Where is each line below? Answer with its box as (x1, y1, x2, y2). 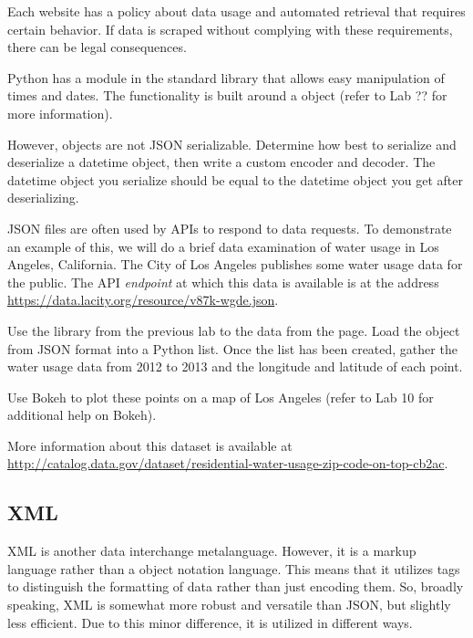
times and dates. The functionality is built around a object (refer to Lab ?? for (7, 86, 447, 105)
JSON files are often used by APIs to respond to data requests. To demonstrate (7, 218, 452, 237)
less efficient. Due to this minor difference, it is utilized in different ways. (7, 612, 413, 632)
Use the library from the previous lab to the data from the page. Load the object (7, 320, 460, 340)
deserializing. (7, 188, 79, 207)
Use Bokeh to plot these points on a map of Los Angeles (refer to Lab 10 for (7, 387, 434, 406)
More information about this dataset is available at (7, 435, 293, 455)
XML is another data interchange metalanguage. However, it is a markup (7, 541, 416, 560)
